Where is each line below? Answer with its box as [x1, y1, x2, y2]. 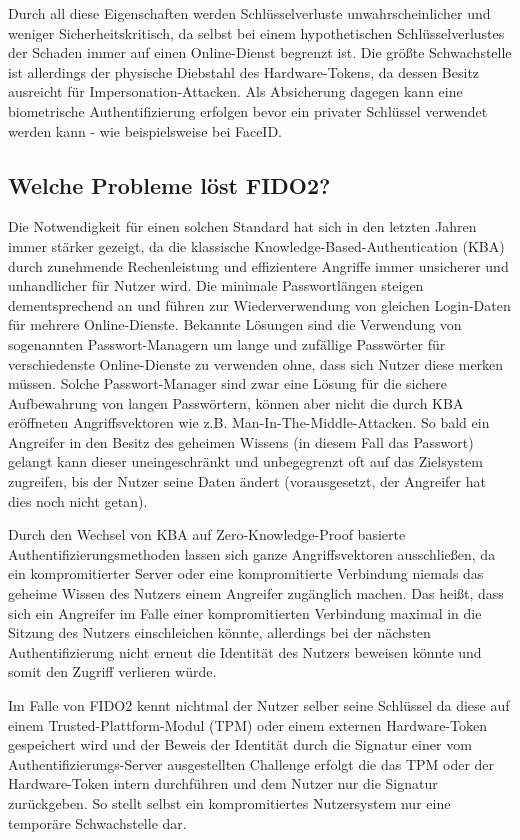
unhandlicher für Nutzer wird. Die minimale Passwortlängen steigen [8, 275, 424, 296]
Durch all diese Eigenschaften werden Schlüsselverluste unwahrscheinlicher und [8, 3, 491, 23]
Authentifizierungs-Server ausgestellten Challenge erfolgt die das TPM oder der [8, 753, 495, 774]
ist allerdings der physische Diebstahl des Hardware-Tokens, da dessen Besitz [8, 61, 480, 82]
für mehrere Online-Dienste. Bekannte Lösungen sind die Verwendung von [8, 314, 462, 335]
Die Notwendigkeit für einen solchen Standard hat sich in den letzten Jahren [8, 216, 477, 237]
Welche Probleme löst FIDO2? [8, 169, 331, 200]
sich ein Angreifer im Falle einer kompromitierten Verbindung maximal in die [8, 602, 482, 623]
